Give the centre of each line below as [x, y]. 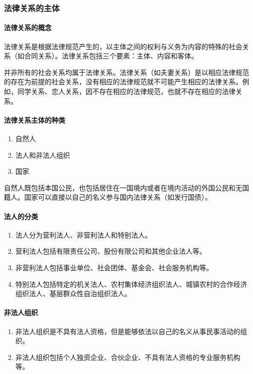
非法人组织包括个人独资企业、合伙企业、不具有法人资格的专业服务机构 [128, 357]
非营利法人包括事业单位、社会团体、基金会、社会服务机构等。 [114, 267]
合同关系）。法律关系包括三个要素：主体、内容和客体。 [111, 56]
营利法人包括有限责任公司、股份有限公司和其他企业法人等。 [111, 251]
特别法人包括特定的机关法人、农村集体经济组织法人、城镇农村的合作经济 [131, 284]
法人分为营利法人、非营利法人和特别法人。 [83, 234]
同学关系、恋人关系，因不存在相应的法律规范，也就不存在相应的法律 [126, 91]
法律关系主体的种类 [35, 120]
